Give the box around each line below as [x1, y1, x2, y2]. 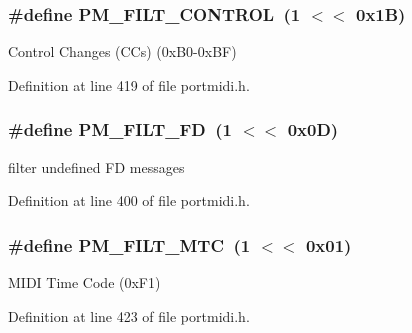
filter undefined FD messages [8, 156, 185, 177]
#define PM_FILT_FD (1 [8, 117, 232, 142]
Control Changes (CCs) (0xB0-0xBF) [8, 41, 237, 62]
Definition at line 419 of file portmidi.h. [8, 74, 250, 95]
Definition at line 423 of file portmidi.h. [8, 305, 250, 326]
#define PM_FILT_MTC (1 [8, 232, 251, 257]
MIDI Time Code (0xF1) [8, 272, 161, 293]
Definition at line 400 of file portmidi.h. [8, 190, 250, 211]
